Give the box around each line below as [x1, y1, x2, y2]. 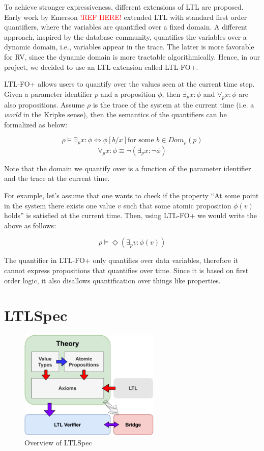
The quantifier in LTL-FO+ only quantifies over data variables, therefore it [4, 255, 239, 266]
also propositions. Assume [4, 99, 85, 110]
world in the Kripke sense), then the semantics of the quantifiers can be [4, 109, 227, 120]
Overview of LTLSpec [24, 437, 92, 448]
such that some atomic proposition [123, 200, 231, 210]
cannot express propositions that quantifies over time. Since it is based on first [4, 264, 249, 275]
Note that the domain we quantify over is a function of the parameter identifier [4, 163, 251, 173]
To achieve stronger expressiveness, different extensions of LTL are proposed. [4, 2, 244, 12]
